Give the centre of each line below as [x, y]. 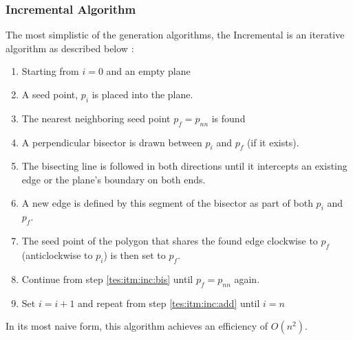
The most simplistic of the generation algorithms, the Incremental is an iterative [175, 35]
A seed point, [50, 94]
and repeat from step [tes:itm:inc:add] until [169, 303]
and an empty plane [148, 71]
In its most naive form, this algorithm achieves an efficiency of [137, 326]
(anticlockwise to [57, 254]
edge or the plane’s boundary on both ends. [114, 179]
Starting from [50, 71]
